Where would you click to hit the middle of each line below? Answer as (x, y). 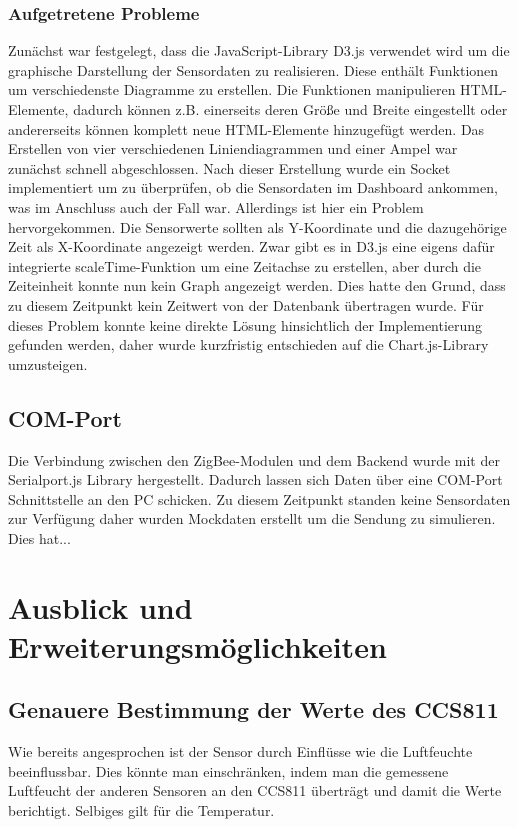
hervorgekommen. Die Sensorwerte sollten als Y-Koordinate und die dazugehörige (257, 226)
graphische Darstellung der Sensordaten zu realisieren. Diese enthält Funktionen (253, 69)
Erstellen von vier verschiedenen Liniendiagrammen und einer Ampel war (233, 148)
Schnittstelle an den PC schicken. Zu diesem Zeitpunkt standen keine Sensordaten (259, 498)
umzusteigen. (48, 363)
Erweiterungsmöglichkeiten (197, 645)
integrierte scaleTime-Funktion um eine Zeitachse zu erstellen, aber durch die (245, 265)
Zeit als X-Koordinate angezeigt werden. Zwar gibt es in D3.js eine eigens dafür (251, 246)
